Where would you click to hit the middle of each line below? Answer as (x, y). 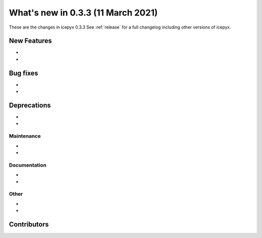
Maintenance (25, 136)
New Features (30, 41)
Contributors (29, 224)
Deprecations (30, 105)
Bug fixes (24, 73)
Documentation (28, 165)
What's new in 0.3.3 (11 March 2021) (83, 13)
